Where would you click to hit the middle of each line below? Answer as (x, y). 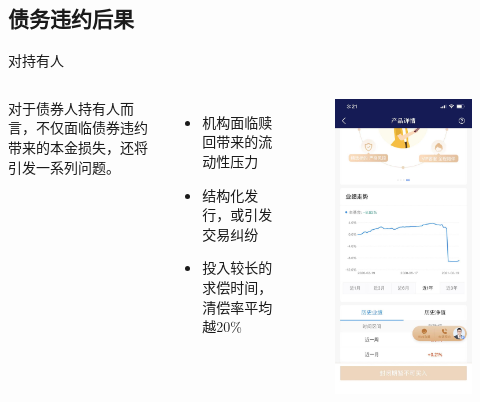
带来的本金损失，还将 (78, 146)
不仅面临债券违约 (91, 127)
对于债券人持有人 (64, 107)
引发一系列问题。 (64, 166)
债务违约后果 (71, 18)
